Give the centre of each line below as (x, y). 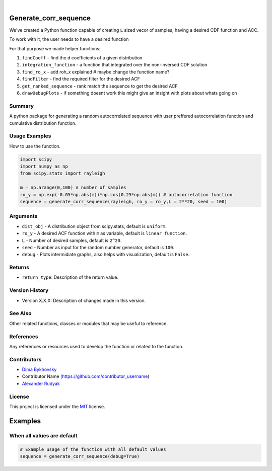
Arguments (23, 216)
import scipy (36, 159)
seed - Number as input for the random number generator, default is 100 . (98, 247)
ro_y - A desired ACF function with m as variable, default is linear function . (105, 233)
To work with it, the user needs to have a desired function (69, 39)
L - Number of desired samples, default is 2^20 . (72, 240)
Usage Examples (30, 136)
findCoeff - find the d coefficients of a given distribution (82, 58)
